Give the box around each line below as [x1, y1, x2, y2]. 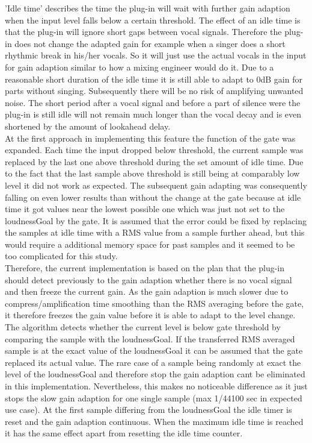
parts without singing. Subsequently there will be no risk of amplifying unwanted [5, 84, 304, 97]
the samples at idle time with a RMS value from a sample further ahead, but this [5, 226, 305, 239]
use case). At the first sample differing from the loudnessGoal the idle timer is [5, 403, 292, 416]
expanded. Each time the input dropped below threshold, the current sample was [5, 143, 304, 156]
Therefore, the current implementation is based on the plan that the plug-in [5, 262, 285, 274]
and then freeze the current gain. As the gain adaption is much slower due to [5, 285, 289, 298]
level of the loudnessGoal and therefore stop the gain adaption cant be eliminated [5, 368, 305, 380]
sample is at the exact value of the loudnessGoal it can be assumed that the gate [5, 344, 303, 357]
